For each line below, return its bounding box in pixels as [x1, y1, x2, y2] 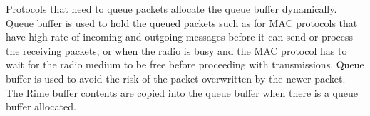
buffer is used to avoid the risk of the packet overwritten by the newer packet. [6, 70, 346, 85]
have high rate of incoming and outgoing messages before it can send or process [6, 29, 354, 44]
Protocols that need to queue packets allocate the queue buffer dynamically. [6, 1, 337, 16]
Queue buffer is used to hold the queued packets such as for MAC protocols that [6, 15, 358, 30]
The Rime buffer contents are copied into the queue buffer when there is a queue [6, 85, 358, 100]
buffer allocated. [6, 99, 76, 114]
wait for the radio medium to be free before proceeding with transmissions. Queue [6, 57, 364, 72]
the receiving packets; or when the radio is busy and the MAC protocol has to [6, 43, 347, 58]
